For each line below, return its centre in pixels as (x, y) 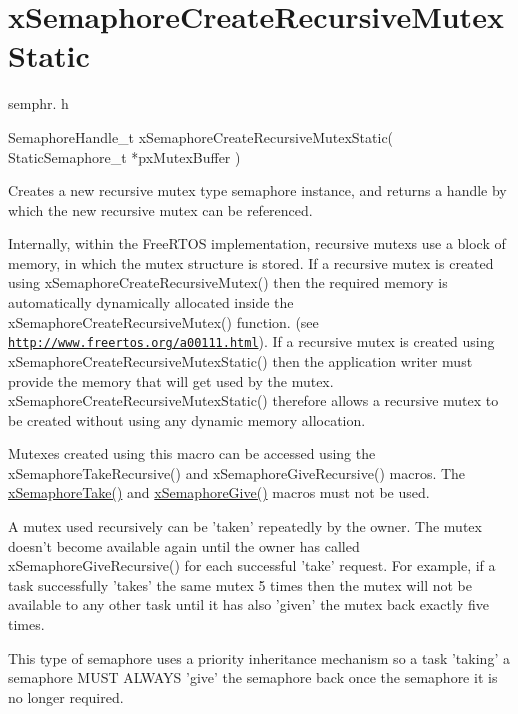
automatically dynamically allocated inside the (151, 302)
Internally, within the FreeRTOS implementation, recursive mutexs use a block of (257, 243)
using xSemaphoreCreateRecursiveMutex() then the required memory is (228, 282)
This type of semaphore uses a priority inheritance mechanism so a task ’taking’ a (259, 657)
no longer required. (66, 696)
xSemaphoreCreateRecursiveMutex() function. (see (163, 321)
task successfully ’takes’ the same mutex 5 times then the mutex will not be (240, 584)
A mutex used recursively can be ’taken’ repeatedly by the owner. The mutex (245, 526)
